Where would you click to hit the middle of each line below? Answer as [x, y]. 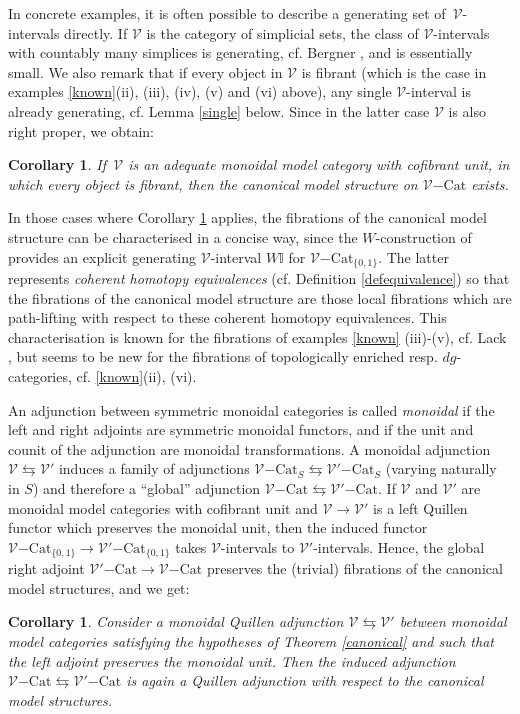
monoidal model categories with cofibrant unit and [163, 507]
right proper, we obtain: [81, 130]
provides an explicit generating [102, 256]
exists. [490, 183]
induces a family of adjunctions [154, 468]
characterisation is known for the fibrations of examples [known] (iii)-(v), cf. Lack [257, 336]
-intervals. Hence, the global [399, 546]
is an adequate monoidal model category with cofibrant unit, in [319, 164]
